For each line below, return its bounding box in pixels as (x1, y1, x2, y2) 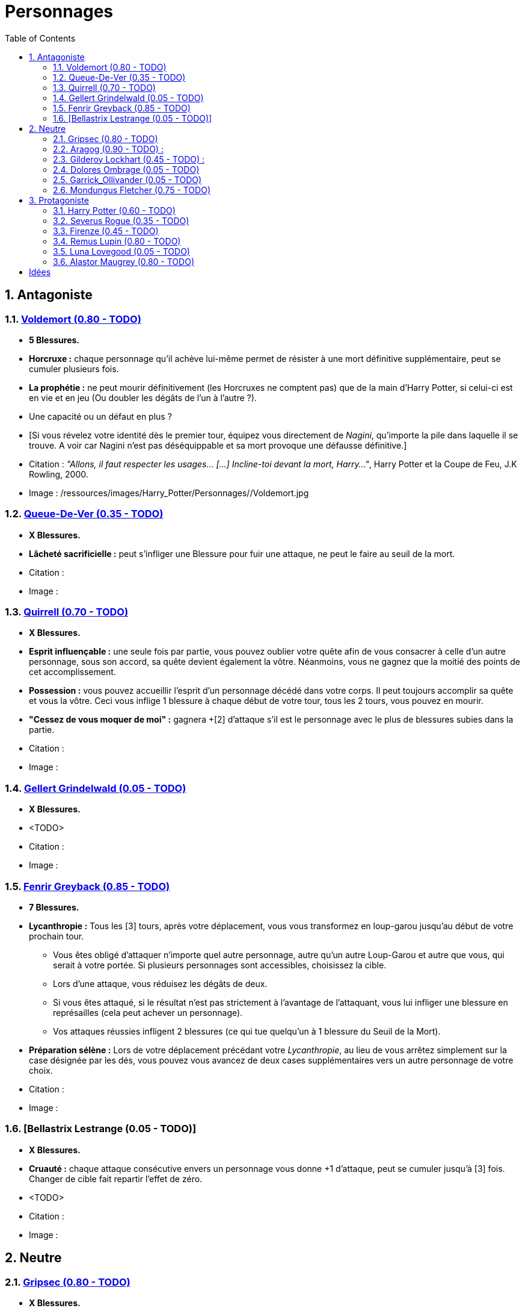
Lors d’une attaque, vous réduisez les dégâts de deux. (53, 978, 268, 989)
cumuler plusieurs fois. (29, 363, 119, 374)
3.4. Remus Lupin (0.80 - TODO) (53, 235, 181, 246)
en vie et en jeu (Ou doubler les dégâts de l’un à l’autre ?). (29, 392, 257, 403)
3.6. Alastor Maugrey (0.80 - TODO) (53, 256, 194, 267)
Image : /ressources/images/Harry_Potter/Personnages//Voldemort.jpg (29, 487, 309, 498)
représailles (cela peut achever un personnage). (53, 1007, 243, 1018)
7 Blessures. (29, 902, 79, 912)
